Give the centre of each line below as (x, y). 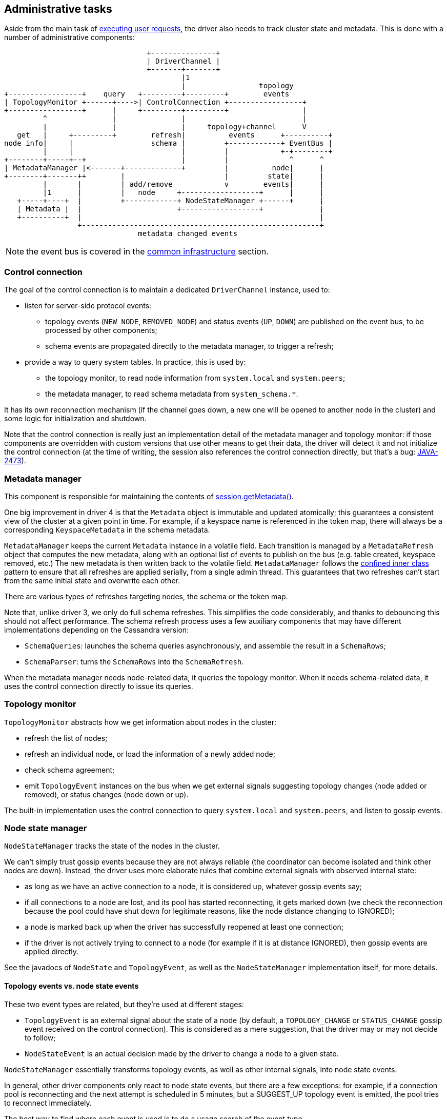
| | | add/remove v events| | (183, 184)
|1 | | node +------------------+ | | (183, 193)
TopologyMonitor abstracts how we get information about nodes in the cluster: (140, 722)
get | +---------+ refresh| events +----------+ (175, 135)
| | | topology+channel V (175, 127)
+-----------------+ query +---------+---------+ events (147, 94)
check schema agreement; (70, 770)
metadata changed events (188, 234)
